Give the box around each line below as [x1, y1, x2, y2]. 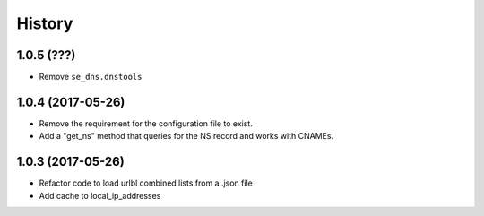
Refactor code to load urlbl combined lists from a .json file [39, 177, 253, 188]
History [16, 13, 73, 33]
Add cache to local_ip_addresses [39, 190, 161, 201]
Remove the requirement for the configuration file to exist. [39, 117, 253, 129]
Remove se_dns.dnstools [39, 72, 143, 82]
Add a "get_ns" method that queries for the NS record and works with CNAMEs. [39, 131, 334, 142]
